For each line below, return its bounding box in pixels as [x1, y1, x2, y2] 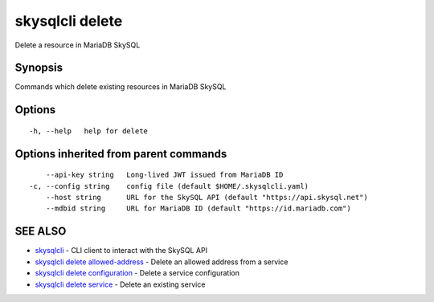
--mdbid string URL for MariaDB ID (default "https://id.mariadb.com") [45, 204, 351, 213]
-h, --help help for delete [29, 126, 149, 136]
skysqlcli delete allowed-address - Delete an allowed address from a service [35, 257, 289, 267]
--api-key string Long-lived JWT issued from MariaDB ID [45, 170, 284, 180]
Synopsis [14, 61, 63, 75]
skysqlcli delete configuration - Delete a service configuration [35, 268, 240, 278]
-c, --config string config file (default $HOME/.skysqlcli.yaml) [29, 182, 309, 190]
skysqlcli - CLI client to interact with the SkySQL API [35, 246, 208, 255]
